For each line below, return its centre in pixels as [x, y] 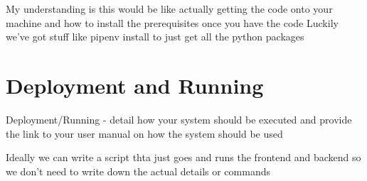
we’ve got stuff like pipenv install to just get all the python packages [155, 37]
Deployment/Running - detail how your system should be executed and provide [179, 119]
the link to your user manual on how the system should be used [144, 133]
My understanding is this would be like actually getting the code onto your [169, 9]
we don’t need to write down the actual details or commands [138, 171]
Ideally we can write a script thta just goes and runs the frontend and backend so [183, 157]
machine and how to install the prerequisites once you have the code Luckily [172, 22]
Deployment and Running [135, 85]
